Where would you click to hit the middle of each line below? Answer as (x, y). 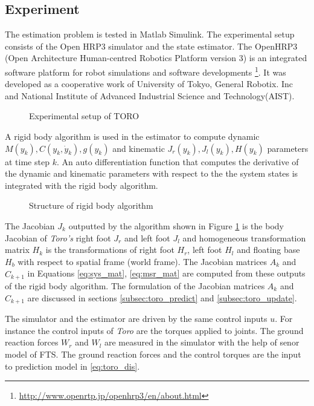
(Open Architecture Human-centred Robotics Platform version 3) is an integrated (156, 58)
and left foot (147, 237)
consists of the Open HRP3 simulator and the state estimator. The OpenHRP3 (151, 46)
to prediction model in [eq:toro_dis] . (72, 366)
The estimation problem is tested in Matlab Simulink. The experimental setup (150, 34)
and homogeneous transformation (244, 237)
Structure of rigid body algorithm (91, 205)
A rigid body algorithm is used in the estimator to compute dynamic (132, 136)
